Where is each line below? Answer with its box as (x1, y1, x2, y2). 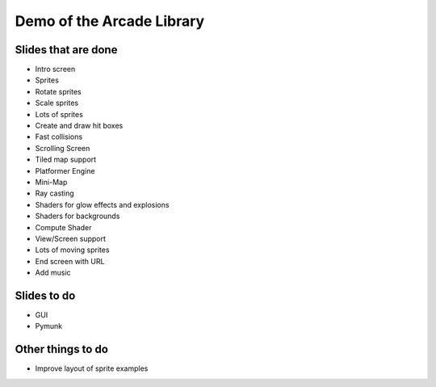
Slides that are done (15, 43, 118, 57)
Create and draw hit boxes (35, 121, 124, 131)
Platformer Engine (35, 166, 95, 175)
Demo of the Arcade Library (15, 12, 205, 30)
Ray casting (35, 188, 74, 198)
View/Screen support (35, 233, 107, 243)
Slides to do (15, 288, 76, 302)
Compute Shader (35, 222, 92, 232)
